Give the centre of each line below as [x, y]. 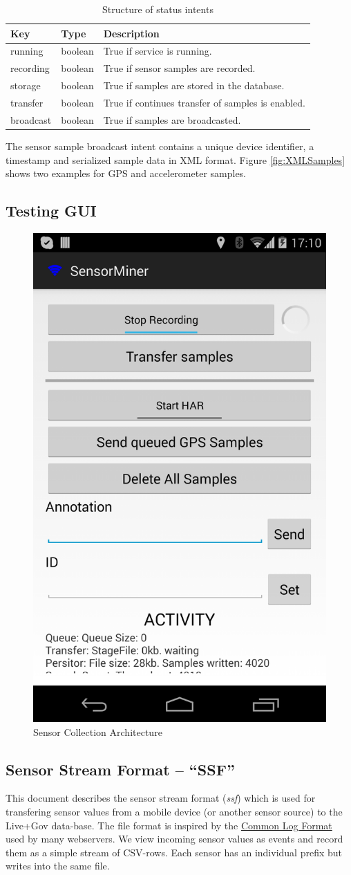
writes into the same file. [58, 866]
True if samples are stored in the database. [194, 85]
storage [26, 85]
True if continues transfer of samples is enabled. [204, 102]
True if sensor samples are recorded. [179, 68]
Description [131, 33]
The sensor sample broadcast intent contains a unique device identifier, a [160, 146]
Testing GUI [51, 211]
